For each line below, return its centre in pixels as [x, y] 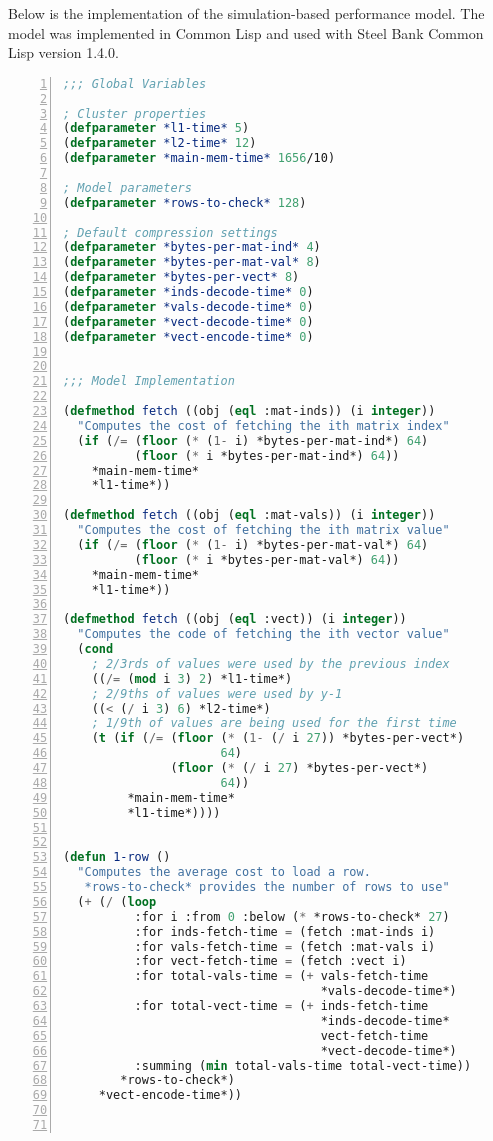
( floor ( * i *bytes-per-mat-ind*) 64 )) [267, 455]
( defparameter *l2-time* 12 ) [160, 143]
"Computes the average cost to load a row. [224, 872]
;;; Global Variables [135, 83]
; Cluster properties [135, 113]
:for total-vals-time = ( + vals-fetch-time [281, 976]
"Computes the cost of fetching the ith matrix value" [263, 530]
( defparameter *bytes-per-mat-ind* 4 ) [192, 247]
